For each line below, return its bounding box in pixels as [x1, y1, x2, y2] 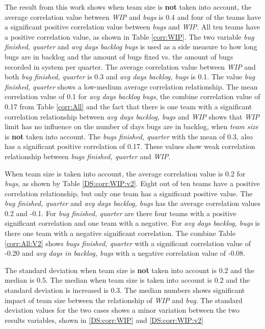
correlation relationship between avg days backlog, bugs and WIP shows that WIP [5, 111, 259, 122]
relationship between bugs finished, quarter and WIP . [5, 151, 171, 161]
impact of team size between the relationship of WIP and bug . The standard [5, 294, 243, 305]
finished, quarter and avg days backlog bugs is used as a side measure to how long [5, 41, 257, 52]
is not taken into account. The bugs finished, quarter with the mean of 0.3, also [5, 131, 253, 141]
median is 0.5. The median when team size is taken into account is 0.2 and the [5, 275, 250, 285]
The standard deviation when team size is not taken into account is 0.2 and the [5, 264, 254, 275]
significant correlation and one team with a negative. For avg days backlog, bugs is [5, 218, 260, 228]
